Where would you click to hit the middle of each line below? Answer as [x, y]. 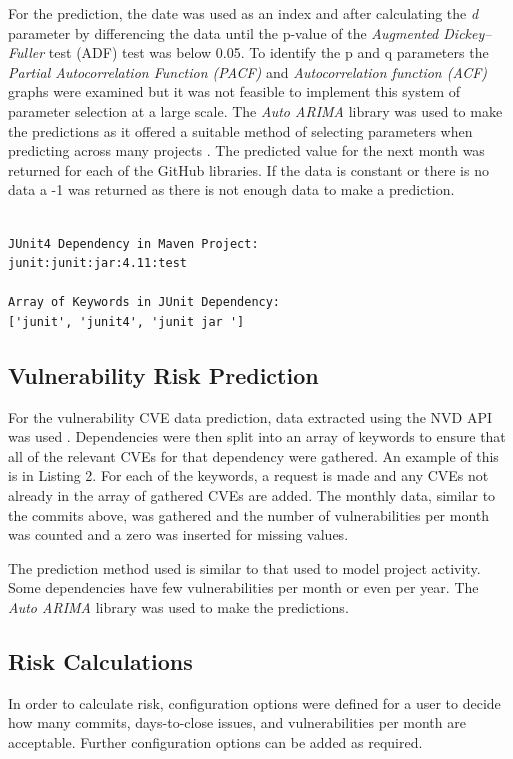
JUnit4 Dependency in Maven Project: [133, 243]
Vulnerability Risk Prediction [163, 374]
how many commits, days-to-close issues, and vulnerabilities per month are [237, 722]
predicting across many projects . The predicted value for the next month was [246, 150]
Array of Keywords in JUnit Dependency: [144, 302]
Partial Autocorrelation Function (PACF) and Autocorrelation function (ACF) [248, 71]
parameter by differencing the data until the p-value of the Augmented [223, 32]
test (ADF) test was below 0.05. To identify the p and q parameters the [268, 52]
